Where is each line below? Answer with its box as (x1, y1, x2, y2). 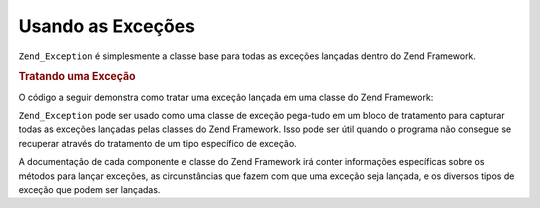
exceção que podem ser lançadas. (18, 183, 161, 195)
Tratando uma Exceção (18, 70, 136, 84)
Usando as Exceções (18, 15, 195, 37)
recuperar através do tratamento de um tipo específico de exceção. (18, 137, 297, 149)
